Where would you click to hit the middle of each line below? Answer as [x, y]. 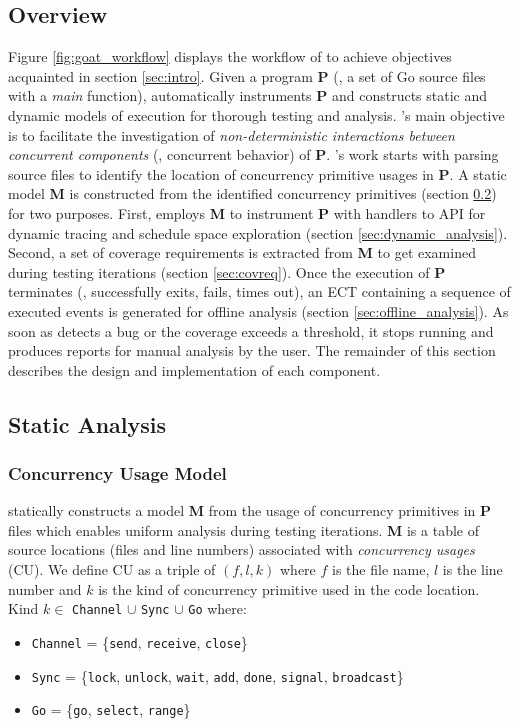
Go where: [217, 608]
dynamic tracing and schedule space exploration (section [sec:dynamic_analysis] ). [258, 232]
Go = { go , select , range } [111, 709]
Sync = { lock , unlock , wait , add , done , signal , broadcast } [217, 675]
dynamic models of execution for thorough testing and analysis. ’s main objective [256, 114]
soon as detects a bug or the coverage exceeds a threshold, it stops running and [251, 330]
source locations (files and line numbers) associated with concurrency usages [241, 549]
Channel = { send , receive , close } [139, 641]
